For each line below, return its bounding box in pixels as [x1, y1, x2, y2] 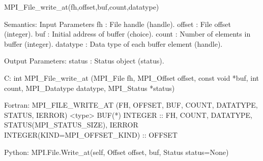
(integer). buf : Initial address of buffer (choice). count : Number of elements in [4, 28, 251, 39]
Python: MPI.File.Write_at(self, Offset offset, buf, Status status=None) [4, 146, 229, 157]
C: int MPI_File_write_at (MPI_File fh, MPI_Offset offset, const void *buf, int [4, 72, 259, 83]
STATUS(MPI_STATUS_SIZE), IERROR [4, 119, 138, 130]
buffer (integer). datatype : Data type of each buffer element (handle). [4, 38, 223, 49]
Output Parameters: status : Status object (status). [4, 55, 164, 66]
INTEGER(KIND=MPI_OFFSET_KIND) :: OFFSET [4, 129, 178, 140]
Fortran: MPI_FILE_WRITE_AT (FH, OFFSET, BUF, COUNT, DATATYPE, [4, 100, 258, 110]
